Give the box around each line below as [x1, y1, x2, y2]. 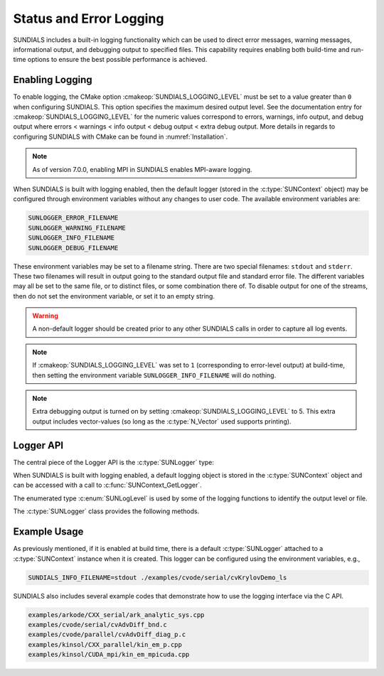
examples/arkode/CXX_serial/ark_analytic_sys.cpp [28, 611, 205, 618]
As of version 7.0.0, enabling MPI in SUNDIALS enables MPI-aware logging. [32, 165, 252, 173]
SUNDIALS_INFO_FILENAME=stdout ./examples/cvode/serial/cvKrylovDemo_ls [28, 573, 287, 581]
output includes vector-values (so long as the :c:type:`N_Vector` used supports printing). [32, 417, 292, 426]
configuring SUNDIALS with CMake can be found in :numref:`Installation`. [13, 132, 228, 141]
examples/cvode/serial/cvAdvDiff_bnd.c [28, 621, 167, 628]
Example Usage [13, 526, 84, 538]
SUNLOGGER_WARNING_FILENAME [28, 224, 126, 232]
